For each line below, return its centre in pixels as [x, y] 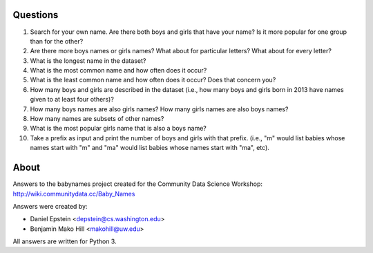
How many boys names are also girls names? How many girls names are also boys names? [159, 109]
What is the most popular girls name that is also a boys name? [118, 129]
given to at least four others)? [72, 100]
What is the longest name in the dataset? [88, 60]
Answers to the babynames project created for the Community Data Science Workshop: [137, 184]
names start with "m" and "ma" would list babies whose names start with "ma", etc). [150, 148]
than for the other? [57, 41]
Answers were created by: [50, 206]
